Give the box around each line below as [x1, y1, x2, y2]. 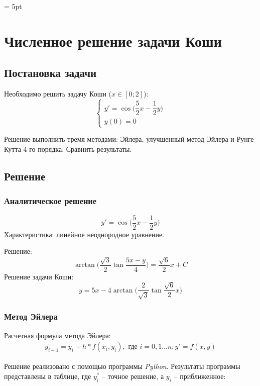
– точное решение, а [102, 370, 164, 381]
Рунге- [236, 134, 256, 144]
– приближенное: [174, 370, 226, 381]
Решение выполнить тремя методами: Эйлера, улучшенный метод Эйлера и [4, 134, 234, 144]
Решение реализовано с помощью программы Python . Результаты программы [4, 361, 240, 371]
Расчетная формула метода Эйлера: [4, 330, 111, 340]
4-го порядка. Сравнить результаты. [23, 143, 132, 154]
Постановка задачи [4, 65, 97, 80]
